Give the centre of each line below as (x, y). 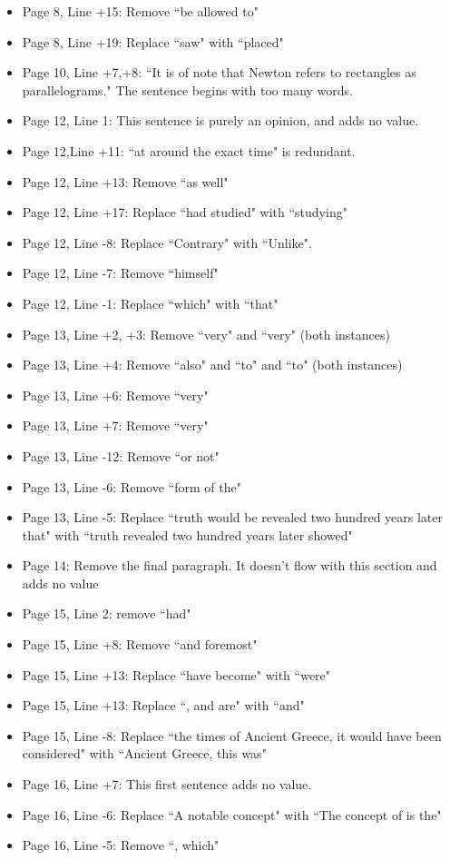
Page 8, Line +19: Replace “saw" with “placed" (153, 41)
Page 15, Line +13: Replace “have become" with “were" (176, 674)
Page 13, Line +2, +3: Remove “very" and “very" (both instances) (206, 334)
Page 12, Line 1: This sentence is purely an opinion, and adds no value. (220, 120)
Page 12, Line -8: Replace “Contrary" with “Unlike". (167, 242)
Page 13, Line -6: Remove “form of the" (132, 486)
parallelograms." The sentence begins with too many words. (187, 89)
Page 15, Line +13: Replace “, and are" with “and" (163, 705)
